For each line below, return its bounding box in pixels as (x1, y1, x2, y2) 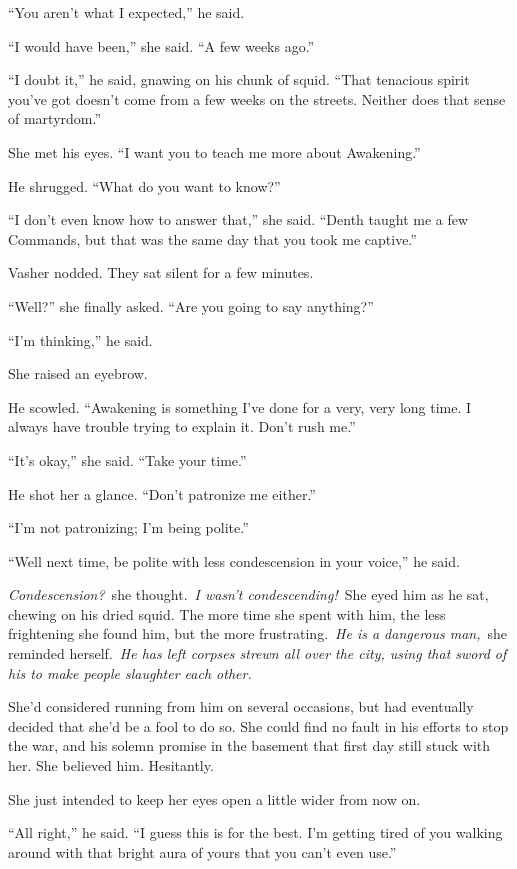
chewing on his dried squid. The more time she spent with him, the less (8, 603, 446, 624)
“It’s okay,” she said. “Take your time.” (8, 449, 247, 470)
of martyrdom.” (8, 108, 102, 129)
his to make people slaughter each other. (8, 662, 252, 683)
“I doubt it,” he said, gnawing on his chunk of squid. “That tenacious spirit (8, 69, 470, 90)
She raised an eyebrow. (8, 363, 148, 384)
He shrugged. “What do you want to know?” (8, 175, 281, 196)
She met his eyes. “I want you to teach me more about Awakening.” (8, 141, 421, 162)
